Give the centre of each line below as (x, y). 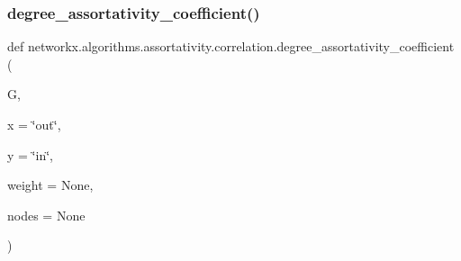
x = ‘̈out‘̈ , (34, 124)
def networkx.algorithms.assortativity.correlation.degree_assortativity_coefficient (231, 46)
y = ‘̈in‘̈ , (30, 154)
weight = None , (50, 185)
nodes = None (46, 215)
